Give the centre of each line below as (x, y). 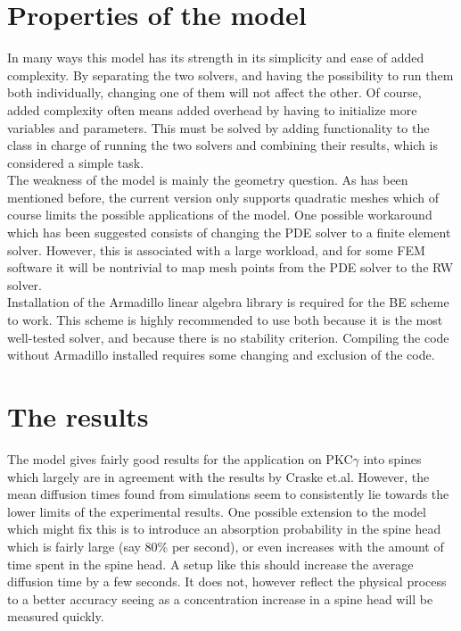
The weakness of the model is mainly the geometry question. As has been (208, 180)
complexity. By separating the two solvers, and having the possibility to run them (230, 75)
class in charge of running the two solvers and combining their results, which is (222, 145)
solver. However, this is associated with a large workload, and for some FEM (216, 249)
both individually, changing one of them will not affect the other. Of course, (214, 92)
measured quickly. (56, 616)
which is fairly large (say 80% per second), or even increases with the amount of (226, 546)
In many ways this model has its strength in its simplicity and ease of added (216, 58)
